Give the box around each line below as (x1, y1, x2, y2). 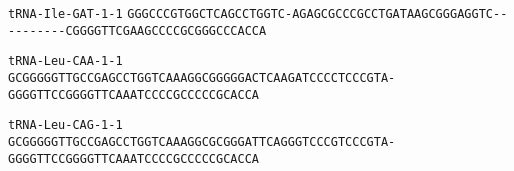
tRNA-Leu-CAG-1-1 (8, 118, 123, 133)
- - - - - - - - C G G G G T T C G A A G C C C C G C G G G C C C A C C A (8, 23, 267, 38)
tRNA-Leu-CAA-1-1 (8, 54, 123, 69)
